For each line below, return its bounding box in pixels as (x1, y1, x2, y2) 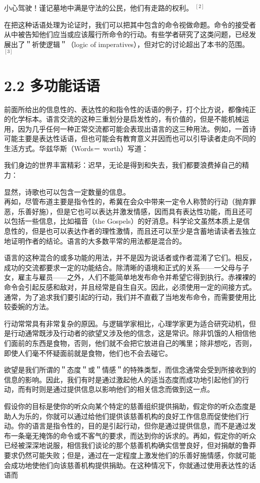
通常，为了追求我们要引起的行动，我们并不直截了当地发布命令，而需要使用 (4, 291, 249, 302)
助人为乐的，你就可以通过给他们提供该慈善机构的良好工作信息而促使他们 (4, 410, 242, 421)
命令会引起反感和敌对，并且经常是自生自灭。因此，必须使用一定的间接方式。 (4, 282, 256, 292)
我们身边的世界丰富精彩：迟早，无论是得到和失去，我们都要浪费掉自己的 (4, 160, 242, 170)
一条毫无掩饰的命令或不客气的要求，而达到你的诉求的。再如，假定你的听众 (10, 430, 256, 440)
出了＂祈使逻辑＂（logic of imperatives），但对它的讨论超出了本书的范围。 (10, 39, 249, 49)
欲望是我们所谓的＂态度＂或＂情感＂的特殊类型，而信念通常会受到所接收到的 (4, 364, 256, 375)
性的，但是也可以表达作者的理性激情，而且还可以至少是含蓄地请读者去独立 (10, 226, 256, 236)
